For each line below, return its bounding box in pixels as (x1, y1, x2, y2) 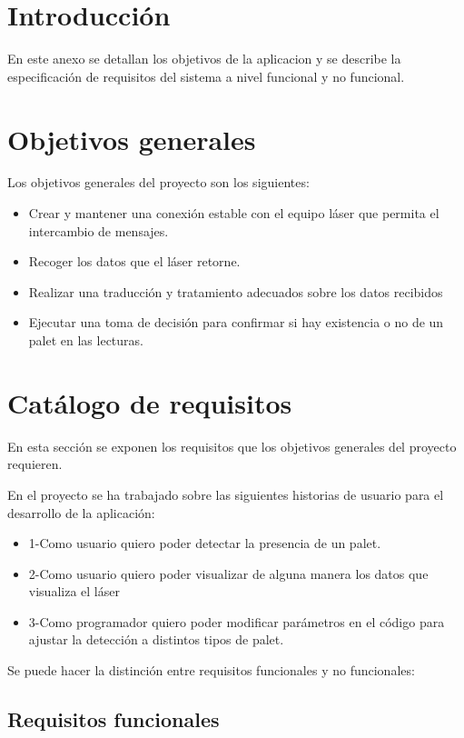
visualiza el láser (28, 582, 120, 601)
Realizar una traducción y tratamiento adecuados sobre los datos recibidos (28, 282, 443, 301)
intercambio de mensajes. (28, 221, 169, 240)
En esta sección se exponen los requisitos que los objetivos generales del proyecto (7, 436, 457, 455)
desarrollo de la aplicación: (7, 503, 155, 522)
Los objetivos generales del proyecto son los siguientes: (7, 173, 310, 192)
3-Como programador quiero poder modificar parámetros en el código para (28, 612, 445, 631)
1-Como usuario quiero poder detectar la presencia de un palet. (28, 534, 381, 553)
